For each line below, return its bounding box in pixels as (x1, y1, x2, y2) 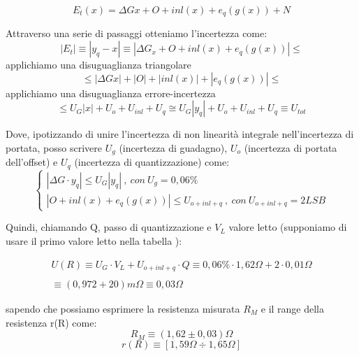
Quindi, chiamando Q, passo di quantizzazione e (6, 220, 212, 234)
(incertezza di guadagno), (119, 140, 228, 155)
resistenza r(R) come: (6, 315, 97, 329)
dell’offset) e (6, 155, 58, 169)
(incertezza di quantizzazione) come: (74, 155, 230, 169)
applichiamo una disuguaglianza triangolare (6, 57, 191, 72)
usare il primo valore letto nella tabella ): (6, 233, 182, 248)
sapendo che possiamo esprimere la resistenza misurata (6, 301, 240, 316)
